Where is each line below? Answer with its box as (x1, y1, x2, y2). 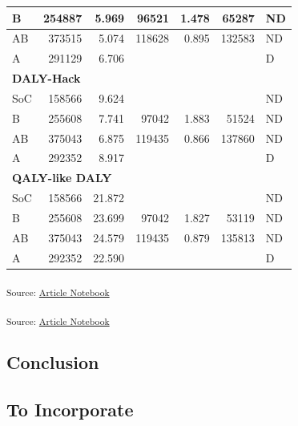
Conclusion (6, 350, 99, 375)
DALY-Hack (12, 70, 81, 87)
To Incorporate (6, 397, 134, 422)
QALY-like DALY (12, 169, 112, 186)
